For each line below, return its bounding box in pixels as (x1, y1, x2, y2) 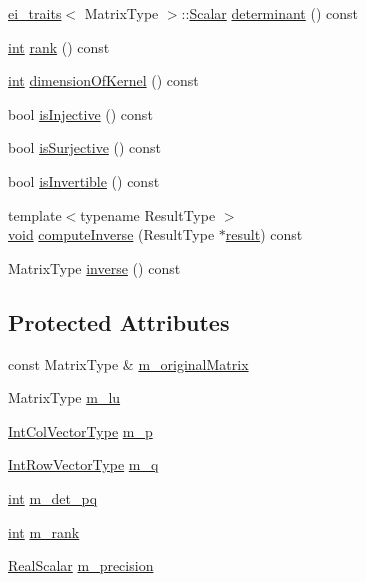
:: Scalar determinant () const (181, 3, 358, 23)
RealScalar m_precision (8, 555, 154, 576)
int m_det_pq (8, 487, 98, 508)
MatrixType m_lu (8, 387, 121, 408)
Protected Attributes (8, 306, 230, 337)
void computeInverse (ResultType (8, 224, 215, 245)
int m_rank (8, 521, 80, 542)
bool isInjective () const (8, 103, 153, 124)
